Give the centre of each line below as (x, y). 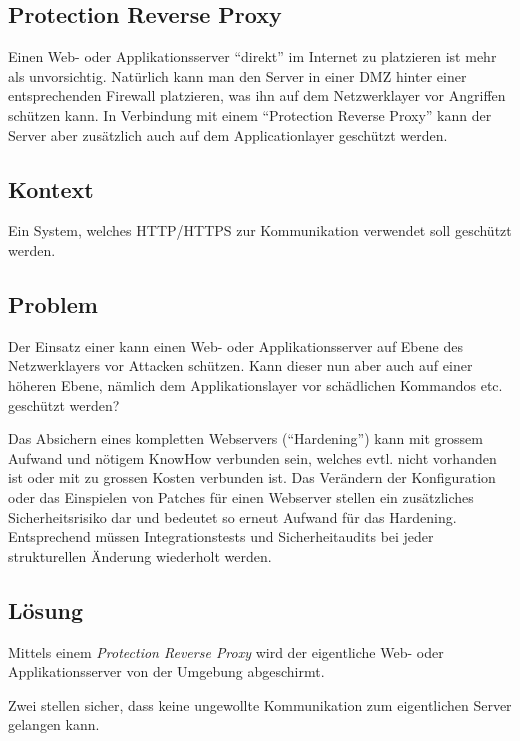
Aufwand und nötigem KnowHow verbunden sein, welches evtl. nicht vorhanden (252, 457)
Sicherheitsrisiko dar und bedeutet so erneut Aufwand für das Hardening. (232, 516)
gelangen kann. (54, 724)
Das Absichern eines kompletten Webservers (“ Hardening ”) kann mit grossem (245, 438)
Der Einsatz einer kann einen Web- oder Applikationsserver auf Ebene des (235, 345)
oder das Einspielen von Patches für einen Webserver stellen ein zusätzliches (241, 496)
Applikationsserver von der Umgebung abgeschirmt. (166, 671)
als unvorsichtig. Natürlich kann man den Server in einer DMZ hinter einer (237, 75)
